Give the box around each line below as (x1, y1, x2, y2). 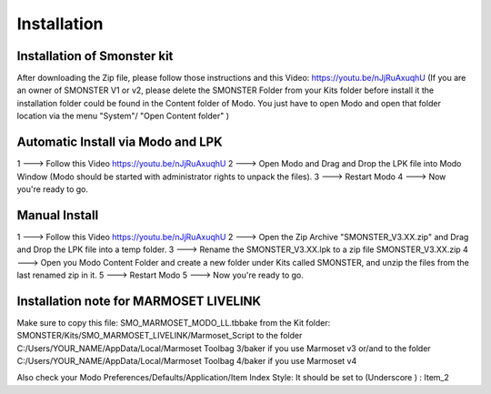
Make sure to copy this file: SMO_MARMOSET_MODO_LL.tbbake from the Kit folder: (16, 317, 331, 328)
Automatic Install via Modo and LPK (16, 135, 223, 150)
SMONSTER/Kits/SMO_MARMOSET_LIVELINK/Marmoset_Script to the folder (16, 330, 303, 341)
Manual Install (16, 207, 99, 223)
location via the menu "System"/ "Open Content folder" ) (16, 110, 230, 122)
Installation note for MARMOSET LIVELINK (16, 293, 262, 308)
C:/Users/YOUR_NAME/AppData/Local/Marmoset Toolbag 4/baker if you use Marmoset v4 (16, 356, 357, 367)
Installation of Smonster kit (16, 48, 174, 64)
